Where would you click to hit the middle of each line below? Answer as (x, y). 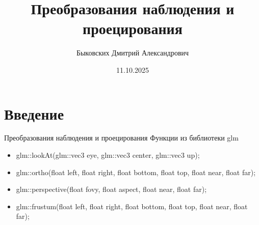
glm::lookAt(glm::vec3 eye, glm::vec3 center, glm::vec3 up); (108, 155)
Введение (34, 113)
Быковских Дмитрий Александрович (133, 53)
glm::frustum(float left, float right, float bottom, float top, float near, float (132, 206)
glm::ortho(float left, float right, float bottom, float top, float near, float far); (136, 172)
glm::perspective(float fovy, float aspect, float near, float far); (111, 189)
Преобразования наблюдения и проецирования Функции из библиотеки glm (121, 138)
